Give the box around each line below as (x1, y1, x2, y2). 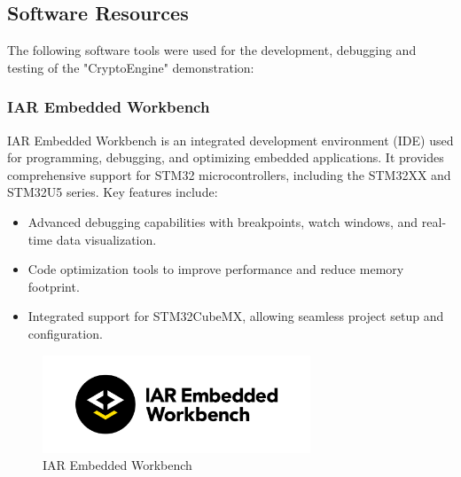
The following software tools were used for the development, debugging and (7, 41, 417, 59)
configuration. (27, 324, 103, 342)
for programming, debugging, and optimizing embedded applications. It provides (7, 148, 444, 167)
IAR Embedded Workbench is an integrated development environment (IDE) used (7, 130, 454, 149)
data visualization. (56, 230, 157, 248)
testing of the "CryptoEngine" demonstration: (7, 58, 254, 76)
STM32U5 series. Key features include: (7, 183, 218, 201)
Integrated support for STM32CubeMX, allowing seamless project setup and (27, 307, 444, 325)
